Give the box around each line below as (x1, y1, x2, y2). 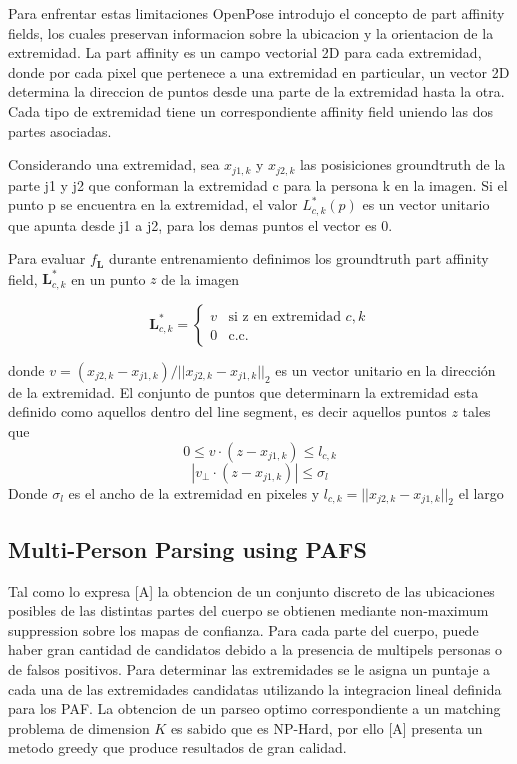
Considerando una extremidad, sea (8, 154, 220, 175)
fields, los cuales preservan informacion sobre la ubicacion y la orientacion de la (8, 22, 494, 43)
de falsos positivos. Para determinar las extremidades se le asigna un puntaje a (8, 658, 491, 679)
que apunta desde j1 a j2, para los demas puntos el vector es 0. (8, 214, 393, 235)
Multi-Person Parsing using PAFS (8, 533, 367, 564)
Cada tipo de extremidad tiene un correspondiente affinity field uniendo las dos (8, 100, 493, 121)
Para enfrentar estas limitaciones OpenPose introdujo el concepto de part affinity (8, 3, 505, 23)
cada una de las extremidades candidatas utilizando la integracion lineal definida (8, 678, 502, 699)
